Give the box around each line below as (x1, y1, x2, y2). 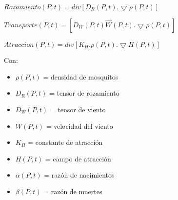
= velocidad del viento (46, 120, 113, 131)
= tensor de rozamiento (49, 88, 119, 98)
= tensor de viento (50, 104, 106, 114)
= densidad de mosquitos (43, 71, 119, 81)
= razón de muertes (43, 186, 102, 196)
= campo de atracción (45, 153, 111, 163)
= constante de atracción (28, 137, 103, 147)
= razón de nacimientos (44, 170, 115, 180)
